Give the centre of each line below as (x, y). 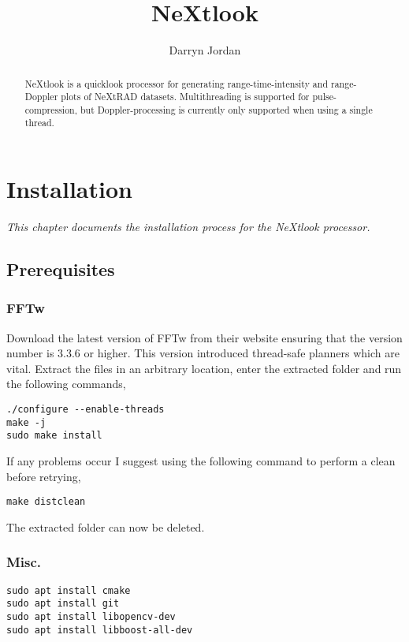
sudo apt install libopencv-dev (91, 616)
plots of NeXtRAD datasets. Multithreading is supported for (185, 97)
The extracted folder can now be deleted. (106, 526)
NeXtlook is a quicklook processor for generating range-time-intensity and (177, 83)
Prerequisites (61, 269)
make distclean (46, 502)
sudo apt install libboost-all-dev (100, 630)
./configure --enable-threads (86, 410)
